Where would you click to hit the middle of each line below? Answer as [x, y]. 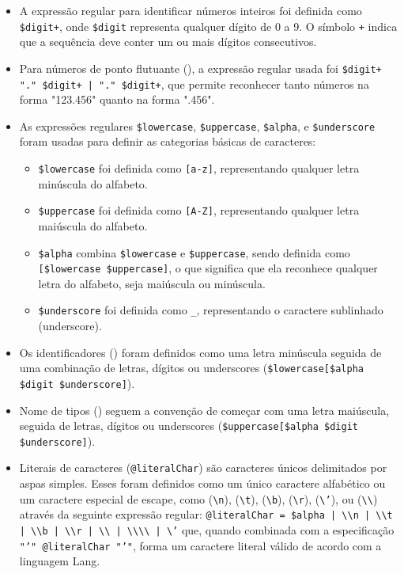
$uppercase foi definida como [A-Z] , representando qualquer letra [199, 210]
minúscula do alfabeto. [93, 183]
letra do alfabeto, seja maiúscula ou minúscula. [152, 283]
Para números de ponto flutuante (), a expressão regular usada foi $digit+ [200, 68]
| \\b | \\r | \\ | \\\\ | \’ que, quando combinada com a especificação [207, 530]
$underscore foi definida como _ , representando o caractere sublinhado [211, 310]
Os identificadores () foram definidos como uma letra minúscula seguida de [200, 352]
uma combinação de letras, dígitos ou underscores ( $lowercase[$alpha [191, 368]
